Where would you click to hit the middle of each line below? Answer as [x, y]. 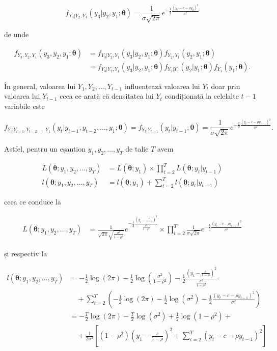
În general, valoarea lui [40, 86]
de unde [17, 34]
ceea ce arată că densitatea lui [107, 96]
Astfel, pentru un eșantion [45, 148]
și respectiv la [26, 253]
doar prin [226, 86]
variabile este [24, 106]
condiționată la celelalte [202, 96]
